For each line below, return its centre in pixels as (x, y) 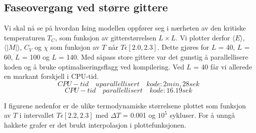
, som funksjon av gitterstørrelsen (106, 37)
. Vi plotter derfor (203, 37)
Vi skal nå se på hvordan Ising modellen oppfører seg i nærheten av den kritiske (125, 28)
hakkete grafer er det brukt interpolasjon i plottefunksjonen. (95, 124)
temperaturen (24, 37)
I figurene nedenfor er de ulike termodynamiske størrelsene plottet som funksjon (125, 105)
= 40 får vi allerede (223, 66)
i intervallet (37, 115)
